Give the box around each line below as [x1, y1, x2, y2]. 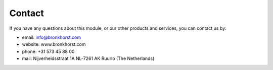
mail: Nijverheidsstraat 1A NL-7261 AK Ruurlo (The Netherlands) [22, 55, 155, 61]
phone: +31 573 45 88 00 [22, 48, 75, 54]
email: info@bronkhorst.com [22, 34, 81, 40]
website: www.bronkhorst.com [22, 41, 86, 47]
